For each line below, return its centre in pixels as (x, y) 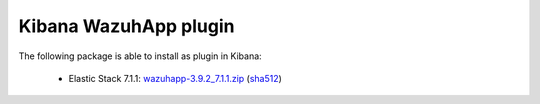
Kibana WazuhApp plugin (126, 26)
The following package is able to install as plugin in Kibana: (140, 56)
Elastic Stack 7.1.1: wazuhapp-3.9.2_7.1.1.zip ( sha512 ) (175, 78)
